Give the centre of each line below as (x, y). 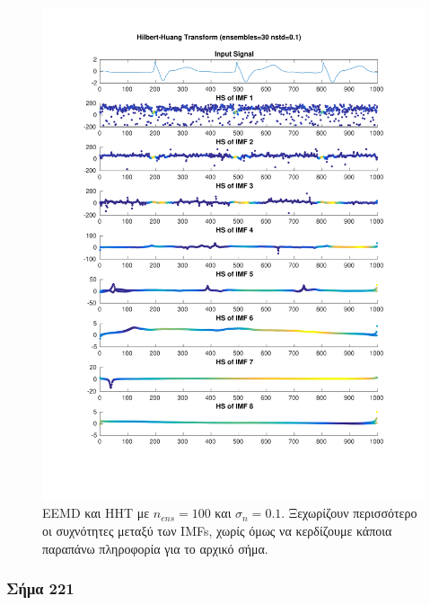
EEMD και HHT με (96, 513)
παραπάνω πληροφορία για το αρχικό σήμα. (155, 548)
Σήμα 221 (40, 588)
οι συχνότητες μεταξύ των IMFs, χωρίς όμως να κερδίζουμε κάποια (217, 531)
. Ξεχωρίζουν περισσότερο (349, 513)
